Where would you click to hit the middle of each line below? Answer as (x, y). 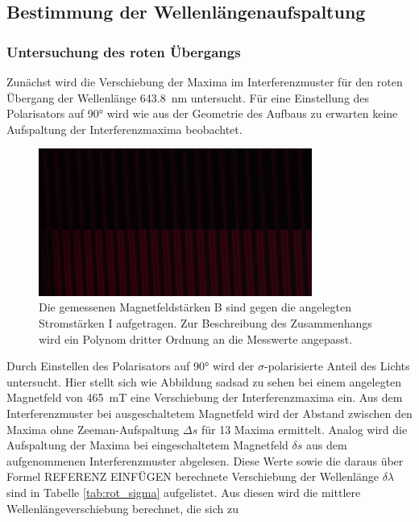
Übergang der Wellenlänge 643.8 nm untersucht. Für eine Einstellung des (188, 97)
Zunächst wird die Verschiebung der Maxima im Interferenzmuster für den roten (205, 81)
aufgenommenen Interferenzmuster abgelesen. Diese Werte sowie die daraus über (205, 460)
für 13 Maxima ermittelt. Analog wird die (304, 429)
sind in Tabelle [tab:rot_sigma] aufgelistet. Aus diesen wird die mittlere (184, 492)
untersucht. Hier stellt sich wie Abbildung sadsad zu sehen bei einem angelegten (204, 381)
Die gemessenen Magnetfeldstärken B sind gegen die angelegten (195, 307)
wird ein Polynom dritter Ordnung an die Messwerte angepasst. (196, 338)
